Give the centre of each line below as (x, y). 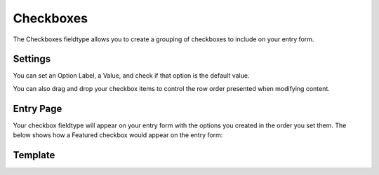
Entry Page (38, 108)
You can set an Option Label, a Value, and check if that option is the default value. (131, 76)
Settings (32, 59)
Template (34, 155)
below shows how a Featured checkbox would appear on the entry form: (118, 135)
